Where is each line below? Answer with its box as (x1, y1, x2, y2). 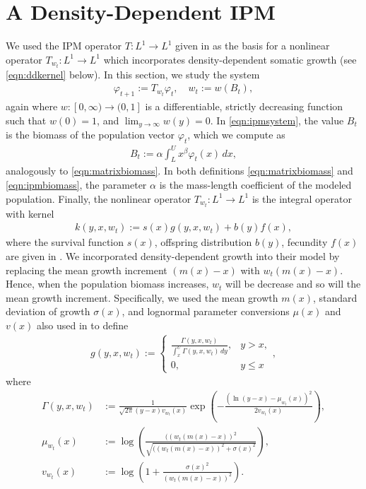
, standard (313, 290, 358, 305)
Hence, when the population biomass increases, (6, 276, 209, 291)
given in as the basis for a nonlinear (175, 38, 330, 53)
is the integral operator (252, 191, 352, 206)
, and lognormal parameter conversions (122, 304, 290, 319)
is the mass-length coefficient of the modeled (159, 177, 352, 192)
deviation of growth (6, 304, 90, 319)
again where (6, 99, 58, 114)
